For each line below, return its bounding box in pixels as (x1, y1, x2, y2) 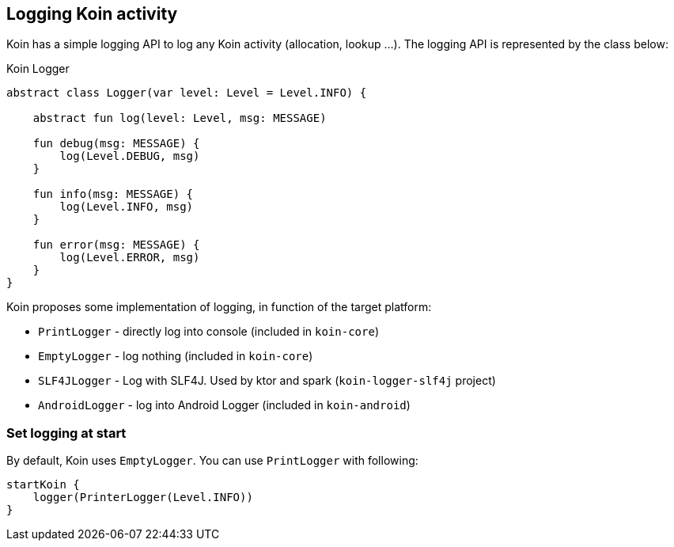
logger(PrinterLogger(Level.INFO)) (32, 491, 253, 504)
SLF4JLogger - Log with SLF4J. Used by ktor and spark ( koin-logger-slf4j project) (38, 374, 496, 388)
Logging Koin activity (6, 4, 178, 24)
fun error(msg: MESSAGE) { (32, 238, 200, 252)
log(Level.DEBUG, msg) (59, 150, 200, 163)
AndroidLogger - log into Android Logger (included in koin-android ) (38, 398, 411, 412)
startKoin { (6, 478, 80, 492)
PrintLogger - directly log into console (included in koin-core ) (38, 325, 379, 339)
